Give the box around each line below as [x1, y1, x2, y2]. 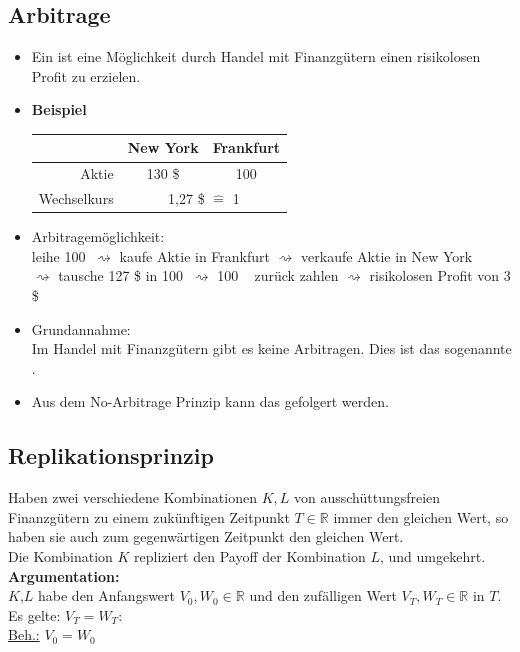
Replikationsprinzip [8, 440, 214, 471]
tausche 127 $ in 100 [58, 265, 184, 286]
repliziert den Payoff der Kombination [134, 546, 366, 566]
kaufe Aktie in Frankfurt [119, 245, 271, 266]
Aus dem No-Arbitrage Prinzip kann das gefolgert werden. [31, 391, 389, 412]
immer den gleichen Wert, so [333, 506, 509, 527]
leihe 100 [31, 245, 86, 266]
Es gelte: [8, 604, 61, 625]
